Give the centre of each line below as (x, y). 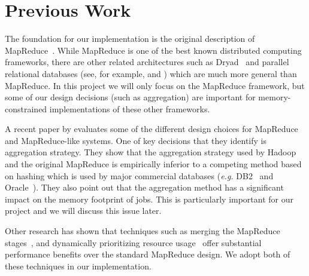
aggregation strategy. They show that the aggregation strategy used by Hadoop (151, 152)
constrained (26, 108)
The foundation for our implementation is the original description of (130, 39)
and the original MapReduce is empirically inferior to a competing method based (153, 164)
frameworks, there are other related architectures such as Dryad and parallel (147, 62)
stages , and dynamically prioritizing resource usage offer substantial (133, 242)
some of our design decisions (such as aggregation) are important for (130, 97)
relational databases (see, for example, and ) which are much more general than (151, 73)
